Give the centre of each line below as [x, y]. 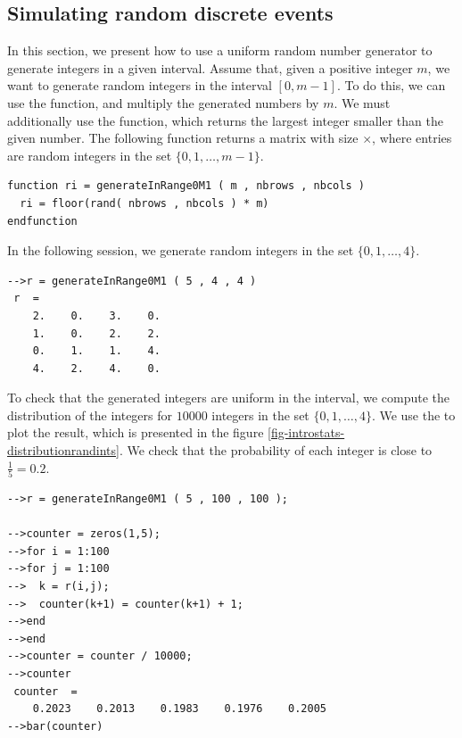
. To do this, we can [391, 85]
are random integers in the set [90, 155]
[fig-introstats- [306, 432]
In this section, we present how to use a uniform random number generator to [220, 50]
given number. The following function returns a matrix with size [183, 138]
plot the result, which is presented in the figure [136, 432]
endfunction [42, 221]
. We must [362, 102]
